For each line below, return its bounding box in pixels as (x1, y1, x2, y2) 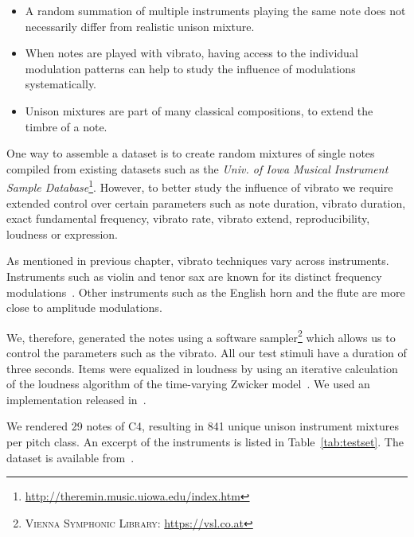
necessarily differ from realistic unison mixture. (25, 18, 255, 34)
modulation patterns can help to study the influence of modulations (25, 60, 356, 76)
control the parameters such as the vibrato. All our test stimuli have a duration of (6, 344, 407, 360)
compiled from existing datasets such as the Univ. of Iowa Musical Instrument (6, 160, 389, 177)
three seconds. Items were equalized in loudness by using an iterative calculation (6, 360, 398, 376)
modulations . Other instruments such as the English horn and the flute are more (6, 283, 405, 300)
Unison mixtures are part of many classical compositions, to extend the (25, 102, 373, 119)
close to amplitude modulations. (6, 299, 162, 316)
